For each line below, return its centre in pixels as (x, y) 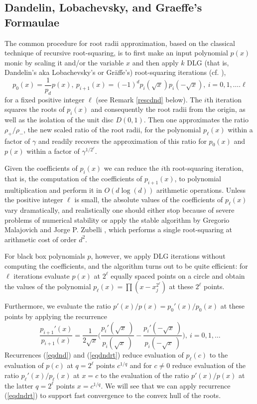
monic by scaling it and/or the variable (64, 62)
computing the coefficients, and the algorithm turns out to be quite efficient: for (126, 265)
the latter (19, 385)
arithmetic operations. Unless (201, 190)
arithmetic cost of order (41, 239)
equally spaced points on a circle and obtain (178, 275)
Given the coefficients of (41, 168)
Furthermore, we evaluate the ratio (58, 306)
